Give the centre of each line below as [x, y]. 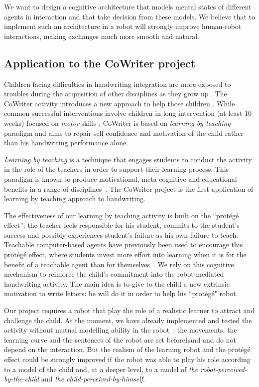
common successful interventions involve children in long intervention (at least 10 [128, 113]
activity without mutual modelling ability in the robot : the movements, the [121, 330]
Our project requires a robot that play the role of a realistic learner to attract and [129, 310]
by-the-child [22, 379]
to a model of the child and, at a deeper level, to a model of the [101, 369]
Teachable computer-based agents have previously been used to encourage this [124, 244]
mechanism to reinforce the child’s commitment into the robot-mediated [114, 274]
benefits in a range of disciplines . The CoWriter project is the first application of [129, 189]
